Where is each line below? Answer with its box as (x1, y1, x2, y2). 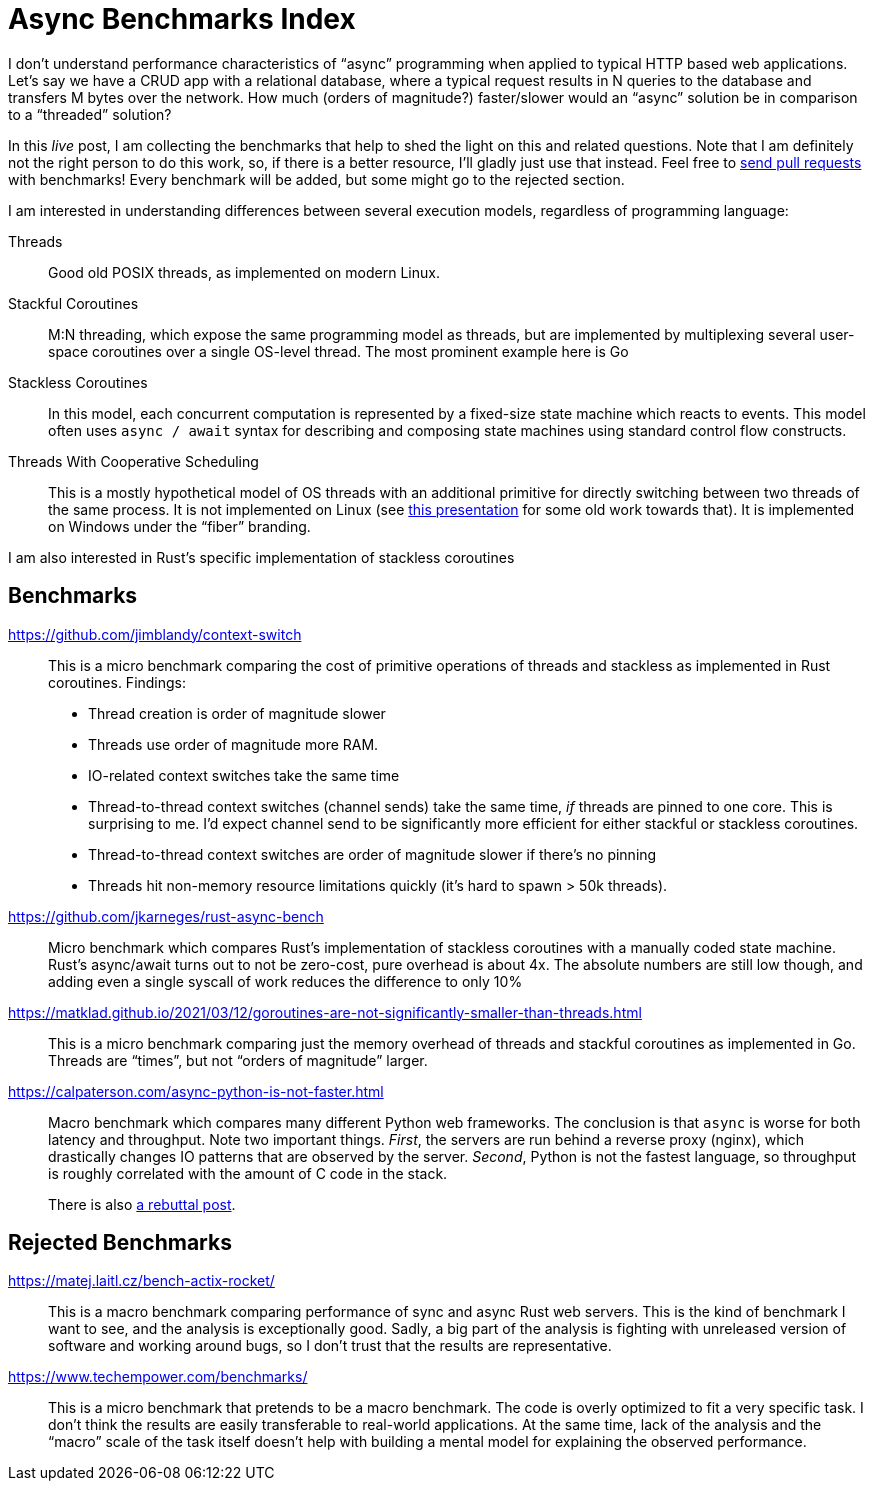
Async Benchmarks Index (8, 2, 356, 36)
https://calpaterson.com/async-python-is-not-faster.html (8, 1082, 384, 1100)
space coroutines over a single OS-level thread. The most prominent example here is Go (48, 342, 629, 360)
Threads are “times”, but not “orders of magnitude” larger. (48, 1051, 428, 1069)
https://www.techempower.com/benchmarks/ (8, 1368, 308, 1386)
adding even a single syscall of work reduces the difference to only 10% (48, 972, 523, 990)
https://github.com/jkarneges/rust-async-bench (8, 907, 324, 925)
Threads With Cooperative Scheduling (8, 452, 259, 470)
